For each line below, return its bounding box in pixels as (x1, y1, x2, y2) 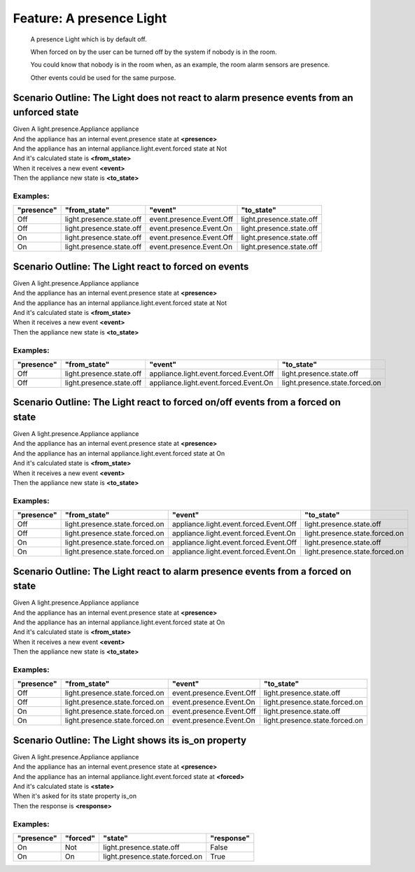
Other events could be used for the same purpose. (30, 73, 176, 82)
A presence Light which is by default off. (30, 35, 147, 43)
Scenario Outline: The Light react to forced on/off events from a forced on (13, 396, 341, 409)
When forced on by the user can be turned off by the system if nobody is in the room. (30, 48, 277, 56)
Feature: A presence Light (13, 10, 167, 26)
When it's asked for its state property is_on (13, 792, 136, 801)
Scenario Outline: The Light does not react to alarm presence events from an (13, 92, 353, 104)
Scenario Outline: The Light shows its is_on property (13, 734, 247, 746)
